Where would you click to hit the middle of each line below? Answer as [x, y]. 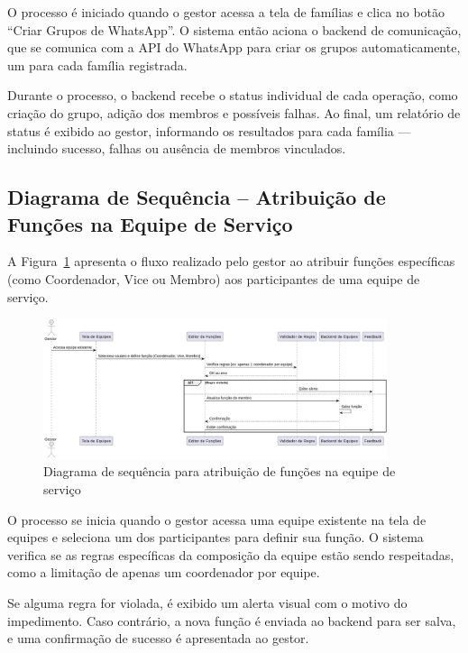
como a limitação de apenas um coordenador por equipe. [164, 572]
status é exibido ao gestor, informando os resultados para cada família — [209, 130]
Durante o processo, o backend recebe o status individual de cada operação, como [233, 95]
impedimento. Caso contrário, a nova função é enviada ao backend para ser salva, [232, 620]
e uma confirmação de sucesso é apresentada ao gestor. [158, 638]
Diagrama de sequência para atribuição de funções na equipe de [220, 471]
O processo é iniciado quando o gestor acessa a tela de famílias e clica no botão [226, 12]
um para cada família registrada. [97, 64]
